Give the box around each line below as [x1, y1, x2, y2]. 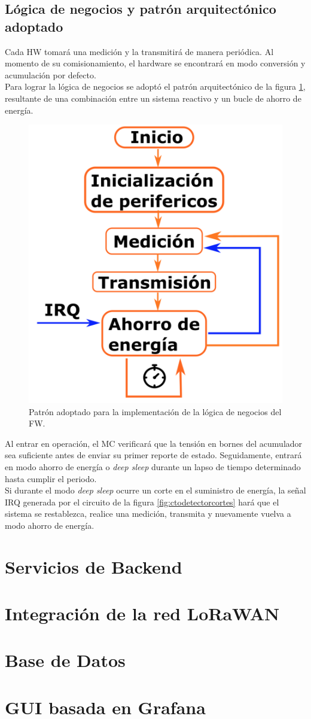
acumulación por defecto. [5, 68, 96, 81]
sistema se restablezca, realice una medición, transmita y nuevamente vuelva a [5, 507, 291, 520]
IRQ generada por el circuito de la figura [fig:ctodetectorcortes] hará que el [5, 495, 279, 508]
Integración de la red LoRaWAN [5, 601, 280, 626]
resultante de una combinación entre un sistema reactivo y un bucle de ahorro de [5, 92, 301, 104]
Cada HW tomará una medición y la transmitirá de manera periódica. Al [5, 45, 274, 57]
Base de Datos [5, 648, 126, 672]
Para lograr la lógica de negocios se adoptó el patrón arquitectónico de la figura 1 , [5, 80, 306, 93]
